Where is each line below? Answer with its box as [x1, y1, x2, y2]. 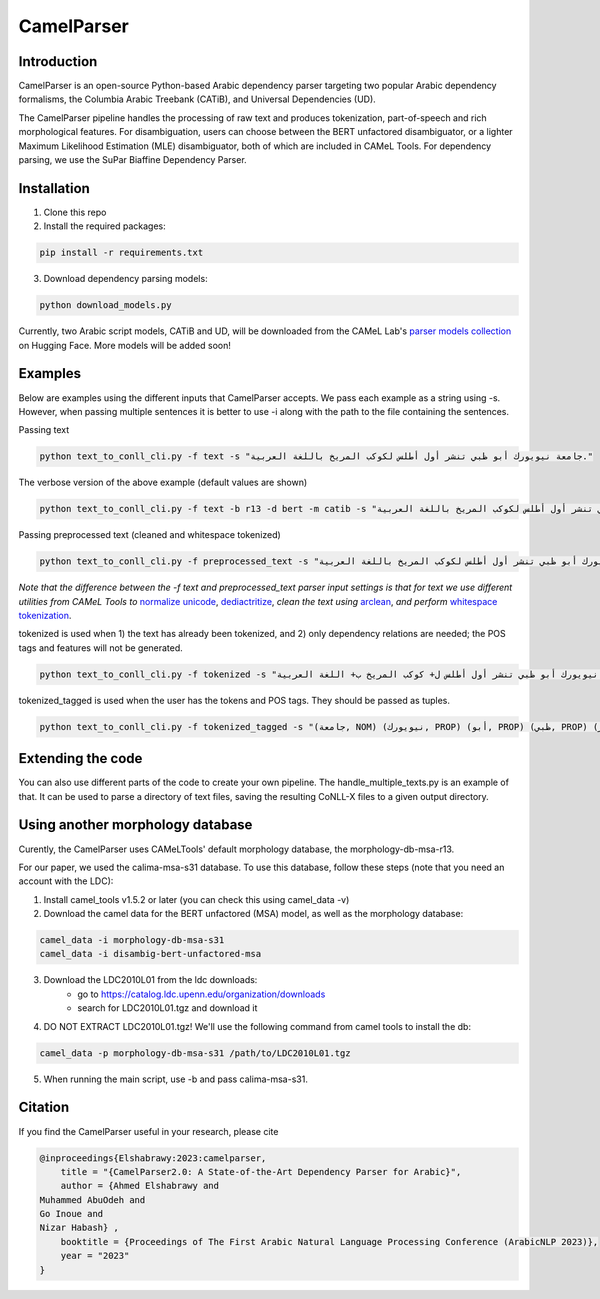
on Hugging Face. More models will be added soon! [18, 339, 232, 351]
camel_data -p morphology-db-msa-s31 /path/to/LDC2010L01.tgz [39, 1047, 351, 1059]
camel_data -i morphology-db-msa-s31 [39, 935, 225, 946]
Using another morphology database [18, 816, 253, 834]
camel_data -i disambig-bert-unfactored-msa [39, 948, 262, 960]
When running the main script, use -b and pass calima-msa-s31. [43, 1073, 309, 1085]
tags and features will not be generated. [18, 641, 184, 654]
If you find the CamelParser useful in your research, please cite [18, 1125, 279, 1137]
